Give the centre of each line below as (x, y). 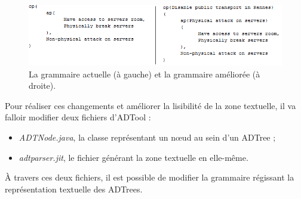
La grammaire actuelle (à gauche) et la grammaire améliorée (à (145, 74)
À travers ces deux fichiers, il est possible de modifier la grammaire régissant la (150, 177)
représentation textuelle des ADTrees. (74, 189)
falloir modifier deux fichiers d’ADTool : (78, 117)
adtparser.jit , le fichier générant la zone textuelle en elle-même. (133, 157)
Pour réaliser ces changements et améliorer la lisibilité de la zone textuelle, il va (150, 105)
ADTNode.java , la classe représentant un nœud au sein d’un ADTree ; (147, 137)
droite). (42, 85)
